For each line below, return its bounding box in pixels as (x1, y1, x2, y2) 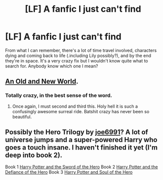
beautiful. (12, 114, 32, 120)
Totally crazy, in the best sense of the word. (5, 92, 113, 99)
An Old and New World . (5, 77, 79, 86)
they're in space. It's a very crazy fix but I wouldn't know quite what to (5, 58, 148, 63)
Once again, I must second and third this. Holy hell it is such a (12, 103, 138, 109)
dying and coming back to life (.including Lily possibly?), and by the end (5, 53, 152, 59)
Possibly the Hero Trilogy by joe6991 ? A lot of (5, 128, 148, 136)
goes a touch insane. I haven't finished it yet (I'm (5, 144, 158, 152)
